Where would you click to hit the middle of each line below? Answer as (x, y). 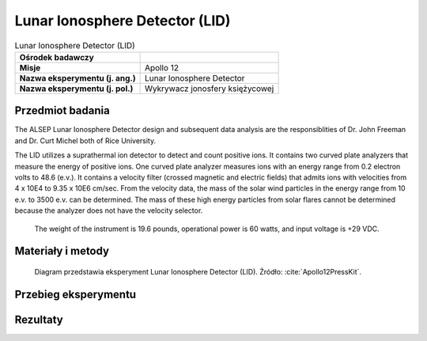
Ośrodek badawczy (57, 57)
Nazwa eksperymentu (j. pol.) (76, 89)
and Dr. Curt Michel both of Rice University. (85, 140)
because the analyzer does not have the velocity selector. (109, 210)
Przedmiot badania (62, 111)
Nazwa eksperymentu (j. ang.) (77, 78)
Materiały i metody (62, 251)
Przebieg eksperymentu (76, 294)
